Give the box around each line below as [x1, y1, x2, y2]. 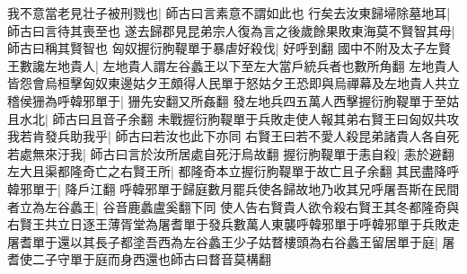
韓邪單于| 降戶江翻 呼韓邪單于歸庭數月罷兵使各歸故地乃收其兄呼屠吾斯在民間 [7, 179, 460, 198]
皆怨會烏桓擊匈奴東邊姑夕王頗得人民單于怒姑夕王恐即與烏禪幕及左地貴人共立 [7, 74, 460, 93]
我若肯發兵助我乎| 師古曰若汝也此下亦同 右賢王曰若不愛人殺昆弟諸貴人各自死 [7, 127, 460, 146]
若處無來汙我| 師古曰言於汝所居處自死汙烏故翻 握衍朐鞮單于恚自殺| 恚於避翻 [7, 144, 454, 163]
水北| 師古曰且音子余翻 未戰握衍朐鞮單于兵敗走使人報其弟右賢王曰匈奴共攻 [19, 109, 460, 128]
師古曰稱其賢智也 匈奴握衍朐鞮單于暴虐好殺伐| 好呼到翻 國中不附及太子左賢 [7, 39, 451, 57]
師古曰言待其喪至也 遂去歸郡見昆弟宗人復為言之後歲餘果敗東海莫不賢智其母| [7, 21, 455, 40]
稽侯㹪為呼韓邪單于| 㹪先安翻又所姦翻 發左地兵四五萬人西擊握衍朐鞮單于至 [7, 91, 447, 110]
